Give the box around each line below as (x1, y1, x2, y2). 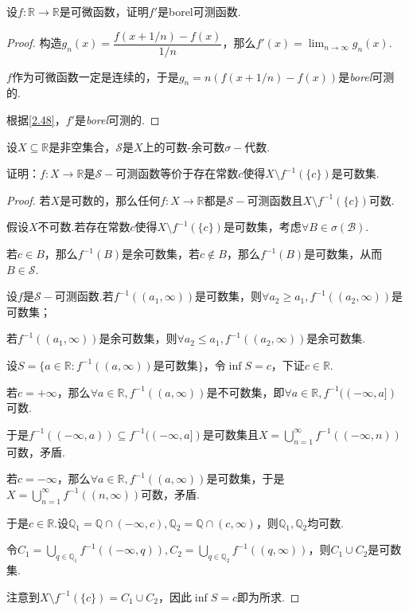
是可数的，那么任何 (60, 191, 161, 208)
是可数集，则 (195, 288, 263, 304)
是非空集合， (49, 138, 116, 155)
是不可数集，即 (206, 383, 285, 400)
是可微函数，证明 (59, 3, 149, 19)
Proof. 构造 (6, 34, 62, 51)
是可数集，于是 (206, 470, 285, 487)
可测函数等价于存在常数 (115, 165, 239, 182)
